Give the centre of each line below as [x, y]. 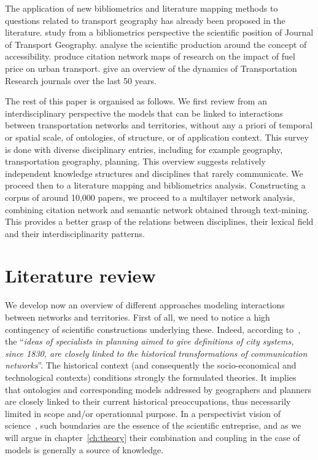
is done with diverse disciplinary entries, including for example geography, [144, 149]
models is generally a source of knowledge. [84, 449]
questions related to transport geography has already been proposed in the [145, 20]
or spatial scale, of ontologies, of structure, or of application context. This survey [157, 137]
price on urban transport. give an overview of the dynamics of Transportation [151, 68]
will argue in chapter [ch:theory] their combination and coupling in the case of [153, 437]
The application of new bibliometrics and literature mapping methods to [142, 8]
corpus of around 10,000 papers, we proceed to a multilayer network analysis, [150, 197]
